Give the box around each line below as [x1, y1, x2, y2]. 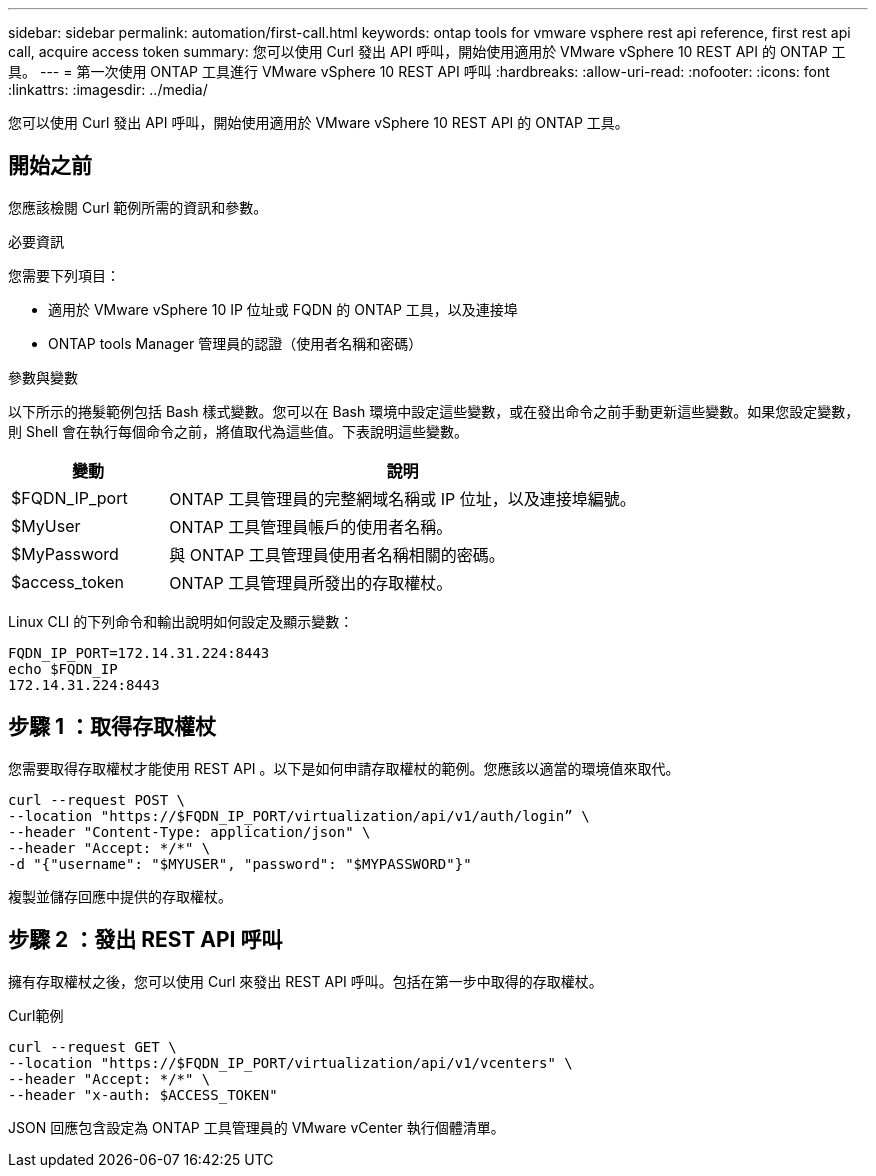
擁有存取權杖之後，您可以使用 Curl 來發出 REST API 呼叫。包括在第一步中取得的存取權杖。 [8, 972, 603, 990]
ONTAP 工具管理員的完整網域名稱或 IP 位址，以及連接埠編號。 [169, 488, 636, 509]
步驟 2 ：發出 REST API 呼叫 [8, 927, 283, 953]
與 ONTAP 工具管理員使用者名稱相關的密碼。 [169, 544, 505, 565]
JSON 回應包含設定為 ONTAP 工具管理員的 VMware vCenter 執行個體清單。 [8, 1118, 505, 1136]
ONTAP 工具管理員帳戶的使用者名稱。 [169, 516, 453, 537]
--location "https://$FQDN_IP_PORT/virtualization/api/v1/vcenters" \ [8, 1054, 573, 1071]
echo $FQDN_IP [8, 660, 118, 677]
